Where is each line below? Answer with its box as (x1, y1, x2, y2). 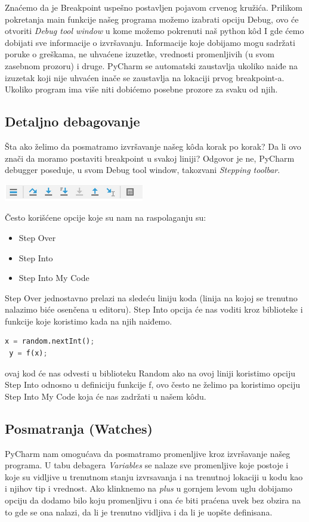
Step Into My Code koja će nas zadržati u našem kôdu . (5, 390, 206, 402)
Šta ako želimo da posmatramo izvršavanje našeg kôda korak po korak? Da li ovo (5, 140, 301, 152)
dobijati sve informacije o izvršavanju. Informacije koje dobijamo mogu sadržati (5, 36, 295, 48)
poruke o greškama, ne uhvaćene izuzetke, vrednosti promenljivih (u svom (5, 48, 274, 60)
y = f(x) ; (9, 349, 48, 358)
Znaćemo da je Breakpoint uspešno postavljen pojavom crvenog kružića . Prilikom (5, 1, 302, 13)
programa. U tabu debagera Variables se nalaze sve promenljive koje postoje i (5, 459, 289, 471)
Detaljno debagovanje (5, 112, 140, 131)
